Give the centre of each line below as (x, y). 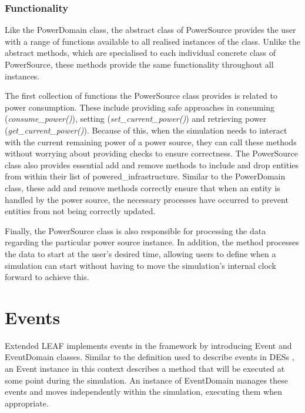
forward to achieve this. (47, 277)
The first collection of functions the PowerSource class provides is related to (141, 96)
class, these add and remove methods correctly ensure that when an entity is (143, 187)
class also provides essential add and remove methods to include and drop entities (152, 164)
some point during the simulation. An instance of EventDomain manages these (146, 380)
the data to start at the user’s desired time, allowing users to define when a (140, 253)
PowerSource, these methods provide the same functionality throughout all (139, 64)
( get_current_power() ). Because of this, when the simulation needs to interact (146, 130)
